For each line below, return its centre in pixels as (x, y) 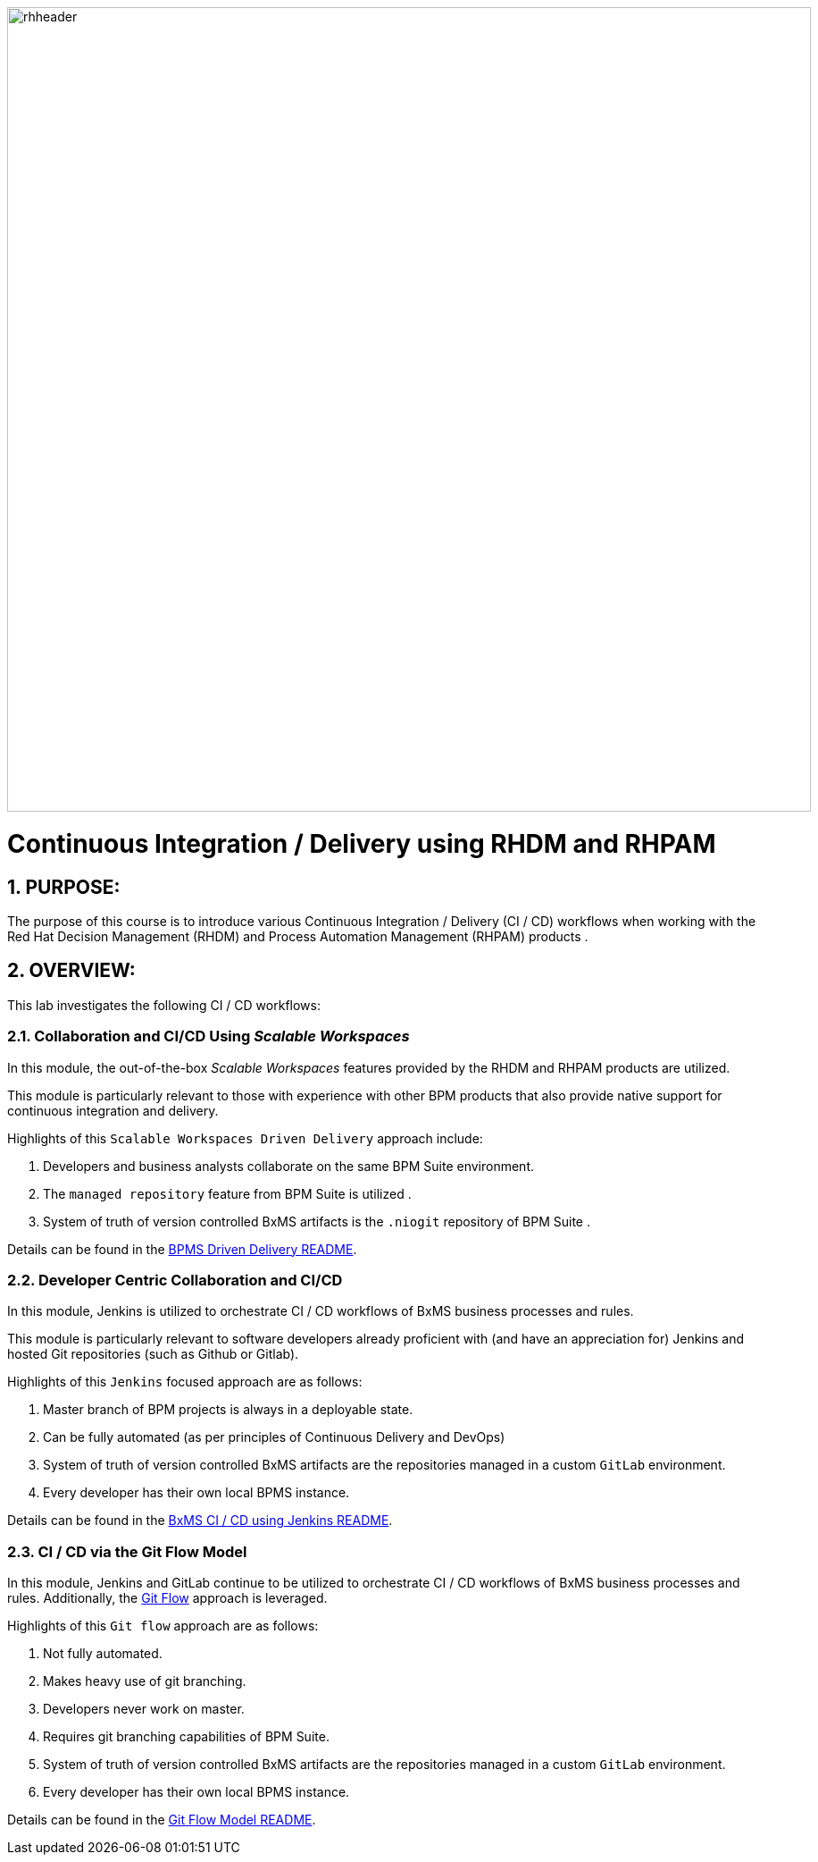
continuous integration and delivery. (113, 1110)
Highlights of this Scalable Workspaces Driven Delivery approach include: (245, 1138)
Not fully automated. (103, 1654)
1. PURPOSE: (64, 887)
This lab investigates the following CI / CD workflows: (164, 1005)
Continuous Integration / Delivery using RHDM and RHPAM (362, 843)
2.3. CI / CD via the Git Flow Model (127, 1551)
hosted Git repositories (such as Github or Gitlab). (153, 1354)
